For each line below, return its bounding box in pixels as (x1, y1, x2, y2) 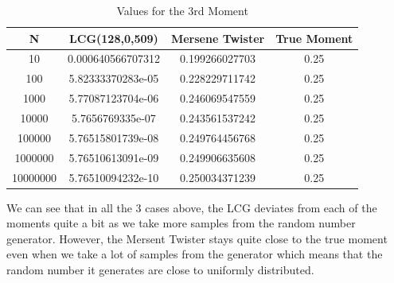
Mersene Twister (170, 29, 265, 46)
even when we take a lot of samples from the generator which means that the (6, 246, 383, 262)
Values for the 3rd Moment (116, 2, 248, 18)
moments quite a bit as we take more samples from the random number (6, 215, 356, 231)
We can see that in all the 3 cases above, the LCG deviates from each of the (6, 199, 377, 215)
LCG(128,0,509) (69, 29, 158, 46)
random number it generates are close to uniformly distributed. (6, 261, 314, 277)
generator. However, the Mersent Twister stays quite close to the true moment (6, 230, 388, 246)
